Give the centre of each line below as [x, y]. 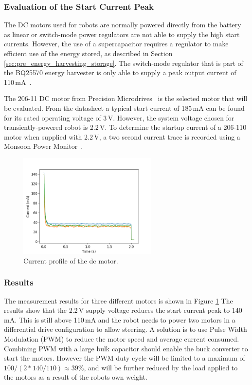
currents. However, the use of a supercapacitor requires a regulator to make [116, 44]
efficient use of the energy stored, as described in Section [88, 53]
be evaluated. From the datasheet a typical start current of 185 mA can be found [124, 108]
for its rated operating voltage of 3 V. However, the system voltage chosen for [119, 117]
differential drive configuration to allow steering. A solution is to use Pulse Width [126, 329]
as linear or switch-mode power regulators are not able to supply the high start [122, 34]
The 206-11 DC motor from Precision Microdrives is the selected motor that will [126, 98]
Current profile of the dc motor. [71, 260]
